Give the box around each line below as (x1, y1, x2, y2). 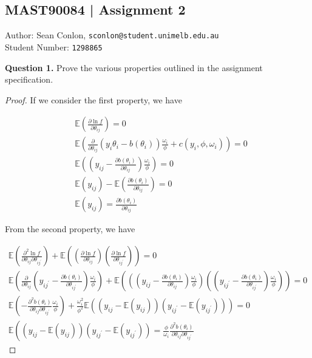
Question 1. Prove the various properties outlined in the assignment (5, 61, 263, 74)
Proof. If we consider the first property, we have (5, 93, 182, 106)
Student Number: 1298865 (5, 40, 103, 53)
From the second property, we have (5, 222, 135, 235)
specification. (5, 73, 53, 86)
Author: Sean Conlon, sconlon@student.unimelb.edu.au (5, 29, 219, 41)
